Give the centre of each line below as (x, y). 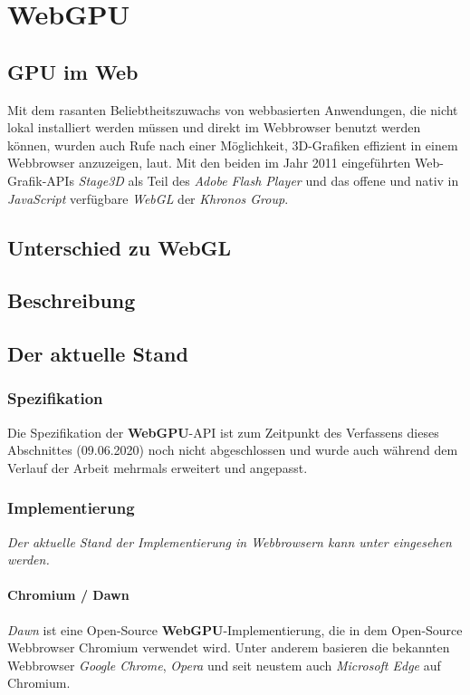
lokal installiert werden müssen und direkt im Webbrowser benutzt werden (214, 127)
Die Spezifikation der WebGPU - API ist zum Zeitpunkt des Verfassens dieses (223, 432)
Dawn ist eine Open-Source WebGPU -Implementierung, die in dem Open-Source (235, 629)
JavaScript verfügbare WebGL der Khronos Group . (148, 198)
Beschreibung (72, 300)
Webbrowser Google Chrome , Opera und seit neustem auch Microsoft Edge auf (224, 665)
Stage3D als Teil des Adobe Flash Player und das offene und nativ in (269, 180)
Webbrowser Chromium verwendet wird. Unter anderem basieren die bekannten (229, 647)
